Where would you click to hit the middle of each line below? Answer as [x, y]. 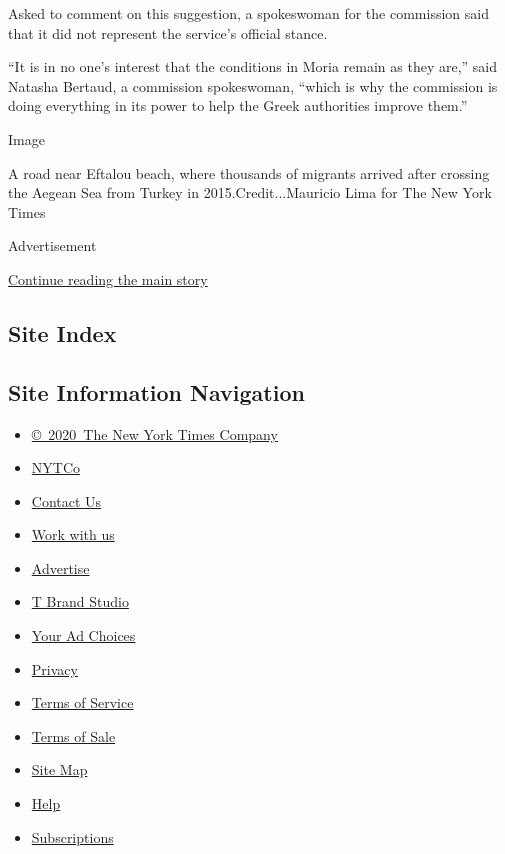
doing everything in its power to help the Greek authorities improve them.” [238, 105]
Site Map [59, 769]
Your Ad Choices [83, 635]
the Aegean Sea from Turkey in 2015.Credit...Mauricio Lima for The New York [250, 192]
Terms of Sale [73, 735]
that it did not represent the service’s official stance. [168, 32]
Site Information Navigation [156, 391]
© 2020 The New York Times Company [154, 433]
